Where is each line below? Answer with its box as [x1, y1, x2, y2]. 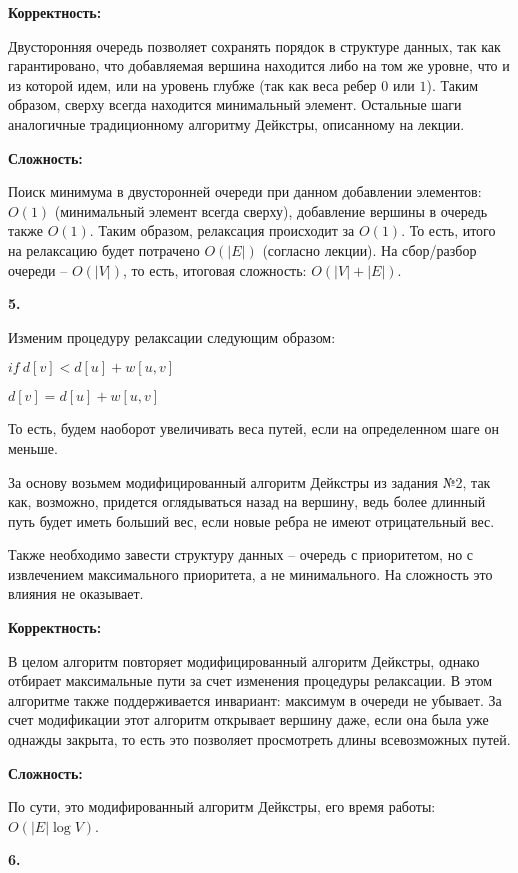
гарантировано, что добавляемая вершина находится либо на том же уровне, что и [8, 55, 510, 76]
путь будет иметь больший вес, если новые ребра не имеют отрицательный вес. [8, 510, 495, 531]
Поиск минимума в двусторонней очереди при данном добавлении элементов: [8, 181, 482, 202]
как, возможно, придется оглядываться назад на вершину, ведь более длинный [8, 491, 486, 512]
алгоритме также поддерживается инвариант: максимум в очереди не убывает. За [8, 689, 502, 710]
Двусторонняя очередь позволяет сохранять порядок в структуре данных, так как [8, 35, 501, 56]
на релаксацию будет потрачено [8, 239, 200, 260]
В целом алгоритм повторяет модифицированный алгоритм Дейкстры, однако [8, 650, 480, 671]
